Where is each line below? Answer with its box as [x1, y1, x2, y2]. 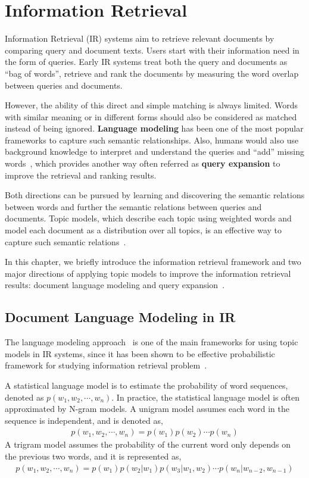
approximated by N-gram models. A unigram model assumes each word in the [5, 402, 289, 415]
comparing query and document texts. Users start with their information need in [5, 43, 299, 56]
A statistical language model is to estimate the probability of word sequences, [5, 379, 288, 391]
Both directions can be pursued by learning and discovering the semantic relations [5, 189, 305, 201]
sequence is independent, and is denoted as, [5, 414, 163, 426]
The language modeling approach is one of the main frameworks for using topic [5, 336, 298, 348]
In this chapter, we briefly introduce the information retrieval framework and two [5, 255, 301, 268]
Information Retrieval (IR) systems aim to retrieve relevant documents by [5, 32, 274, 45]
